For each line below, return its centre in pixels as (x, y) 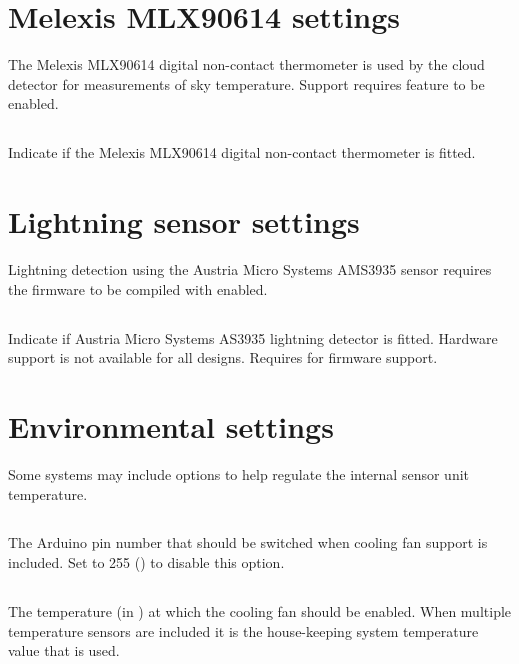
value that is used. (64, 650)
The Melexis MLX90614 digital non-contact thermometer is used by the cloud (246, 64)
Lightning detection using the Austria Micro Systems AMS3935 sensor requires (250, 269)
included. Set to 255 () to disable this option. (146, 562)
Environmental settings (171, 425)
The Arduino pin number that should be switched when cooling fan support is (248, 542)
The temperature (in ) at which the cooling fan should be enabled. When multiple (260, 611)
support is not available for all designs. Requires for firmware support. (223, 357)
